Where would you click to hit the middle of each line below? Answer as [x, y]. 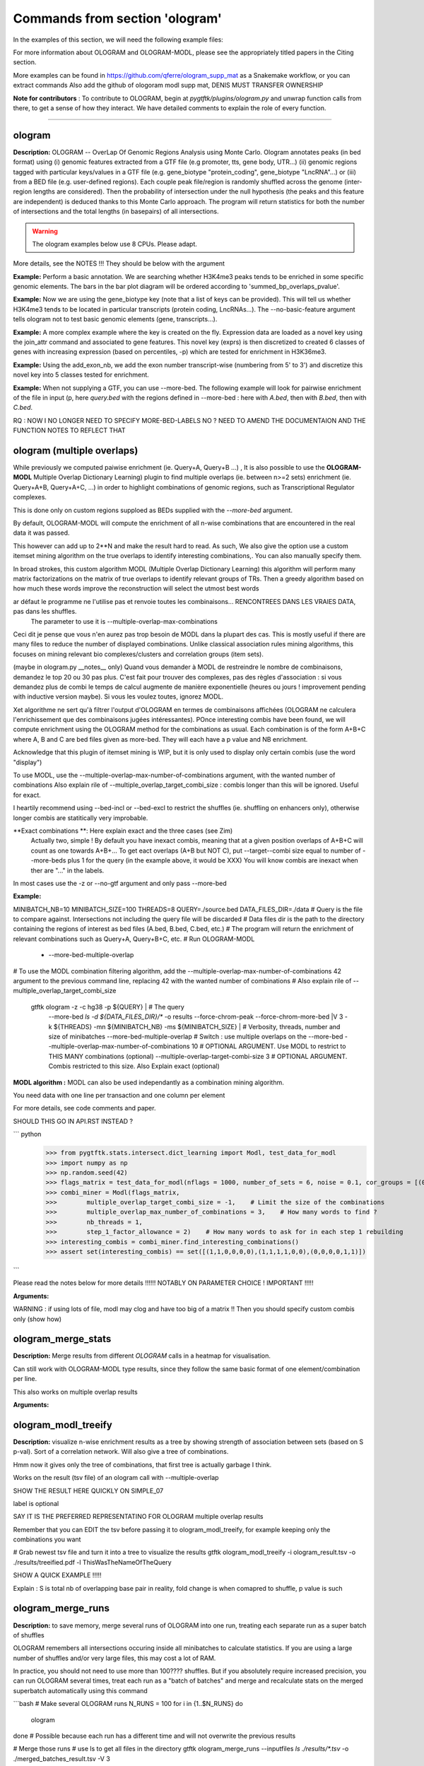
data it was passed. [41, 533]
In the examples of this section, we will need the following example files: [118, 40]
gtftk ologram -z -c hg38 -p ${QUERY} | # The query [108, 1007]
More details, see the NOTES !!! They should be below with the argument [119, 263]
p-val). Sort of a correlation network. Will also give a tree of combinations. [121, 1452]
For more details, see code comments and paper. [84, 1108]
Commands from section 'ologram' [118, 18]
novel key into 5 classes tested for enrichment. [81, 375]
